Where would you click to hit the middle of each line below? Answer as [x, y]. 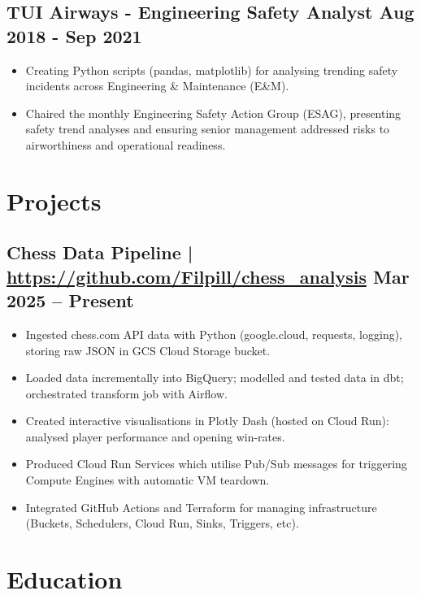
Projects [54, 200]
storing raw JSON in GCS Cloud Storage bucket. [148, 350]
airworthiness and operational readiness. [126, 144]
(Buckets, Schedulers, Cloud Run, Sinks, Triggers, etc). [162, 523]
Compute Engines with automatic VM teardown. [148, 480]
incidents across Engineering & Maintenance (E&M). [157, 86]
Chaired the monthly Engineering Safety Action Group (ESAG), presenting [213, 113]
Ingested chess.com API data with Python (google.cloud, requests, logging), [214, 334]
